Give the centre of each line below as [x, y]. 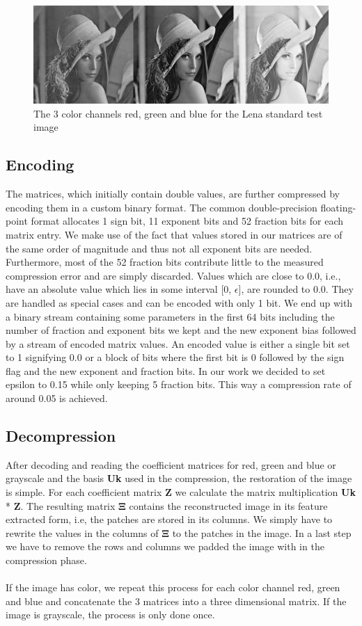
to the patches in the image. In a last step [262, 532]
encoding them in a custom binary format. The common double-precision [162, 207]
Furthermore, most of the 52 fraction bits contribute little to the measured [165, 262]
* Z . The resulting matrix [61, 505]
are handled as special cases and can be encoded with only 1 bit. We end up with [179, 302]
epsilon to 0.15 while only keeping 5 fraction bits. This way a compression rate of [179, 384]
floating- [338, 207]
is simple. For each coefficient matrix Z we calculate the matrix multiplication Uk [181, 492]
